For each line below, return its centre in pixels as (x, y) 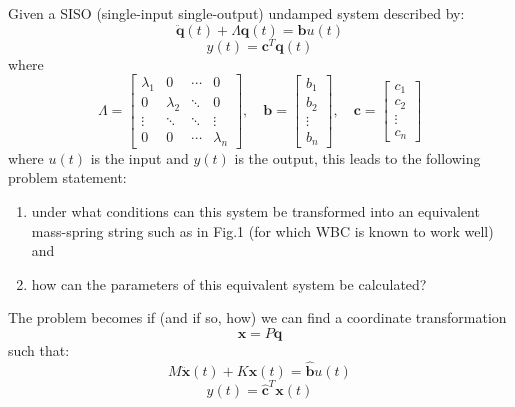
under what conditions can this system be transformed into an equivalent (255, 210)
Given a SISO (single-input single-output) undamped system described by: (236, 13)
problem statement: (67, 177)
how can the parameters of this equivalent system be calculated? (229, 283)
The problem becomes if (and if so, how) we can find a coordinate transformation (257, 317)
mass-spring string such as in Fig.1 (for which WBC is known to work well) (262, 230)
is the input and (139, 157)
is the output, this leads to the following (357, 157)
